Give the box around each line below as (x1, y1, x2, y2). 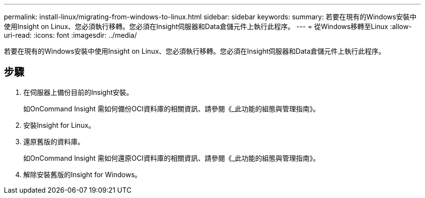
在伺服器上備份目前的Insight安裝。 (23, 88, 133, 96)
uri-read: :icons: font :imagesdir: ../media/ (4, 31, 137, 39)
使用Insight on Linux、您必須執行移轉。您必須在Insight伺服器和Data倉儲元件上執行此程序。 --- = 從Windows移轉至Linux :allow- (4, 22, 412, 30)
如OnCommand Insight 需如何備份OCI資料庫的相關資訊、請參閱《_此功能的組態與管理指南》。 (23, 104, 320, 113)
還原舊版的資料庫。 (23, 137, 84, 146)
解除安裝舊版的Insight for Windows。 (23, 170, 142, 179)
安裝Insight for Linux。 (23, 121, 96, 129)
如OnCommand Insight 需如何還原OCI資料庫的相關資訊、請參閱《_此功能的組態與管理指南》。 (23, 153, 320, 162)
